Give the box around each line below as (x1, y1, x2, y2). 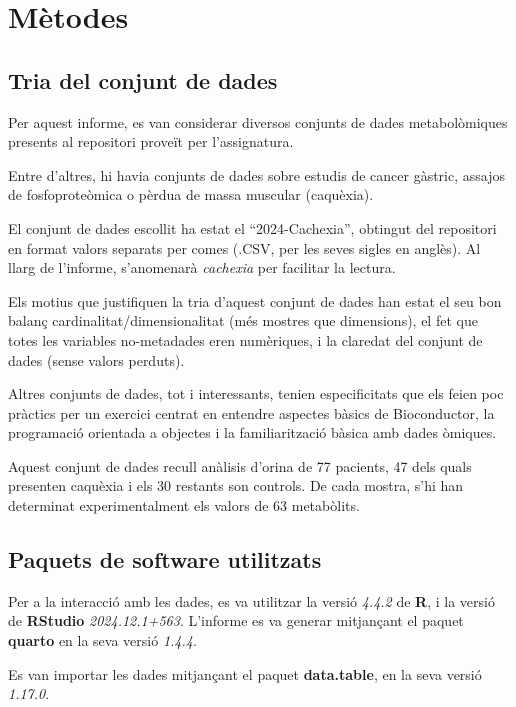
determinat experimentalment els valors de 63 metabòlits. (8, 495, 360, 516)
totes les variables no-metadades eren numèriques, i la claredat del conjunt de (8, 329, 483, 350)
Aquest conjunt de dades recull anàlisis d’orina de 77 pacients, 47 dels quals (8, 455, 472, 476)
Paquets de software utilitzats (8, 544, 322, 575)
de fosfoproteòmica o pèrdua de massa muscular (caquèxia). (8, 184, 374, 205)
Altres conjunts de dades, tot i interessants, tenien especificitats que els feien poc (8, 383, 504, 404)
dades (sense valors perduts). (8, 349, 185, 370)
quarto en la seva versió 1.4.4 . (8, 630, 197, 651)
